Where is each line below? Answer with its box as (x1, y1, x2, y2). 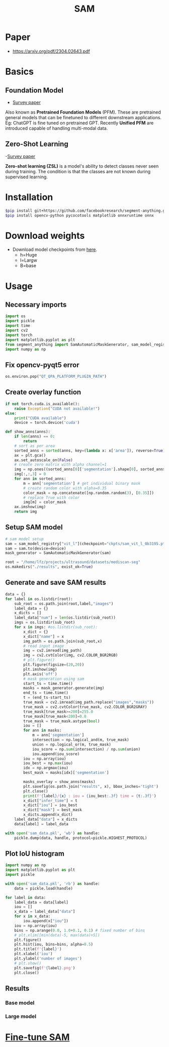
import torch (5, 332, 33, 337)
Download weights (5, 230, 85, 241)
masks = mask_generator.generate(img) (23, 685, 105, 691)
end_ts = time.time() (23, 690, 69, 695)
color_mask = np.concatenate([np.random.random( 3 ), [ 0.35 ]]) (23, 490, 154, 495)
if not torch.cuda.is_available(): (5, 401, 80, 407)
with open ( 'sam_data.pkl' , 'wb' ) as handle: (5, 830, 100, 836)
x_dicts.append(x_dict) (23, 812, 73, 817)
